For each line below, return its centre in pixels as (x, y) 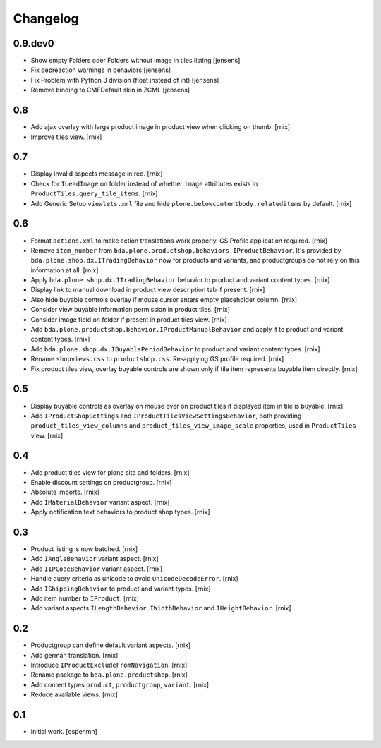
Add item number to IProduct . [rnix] (85, 598)
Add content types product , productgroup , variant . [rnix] (120, 684)
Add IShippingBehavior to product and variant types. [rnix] (121, 589)
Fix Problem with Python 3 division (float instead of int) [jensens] (125, 80)
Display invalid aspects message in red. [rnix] (97, 174)
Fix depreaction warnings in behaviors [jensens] (101, 70)
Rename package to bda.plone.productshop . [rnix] (109, 675)
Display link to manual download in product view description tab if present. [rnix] (148, 290)
